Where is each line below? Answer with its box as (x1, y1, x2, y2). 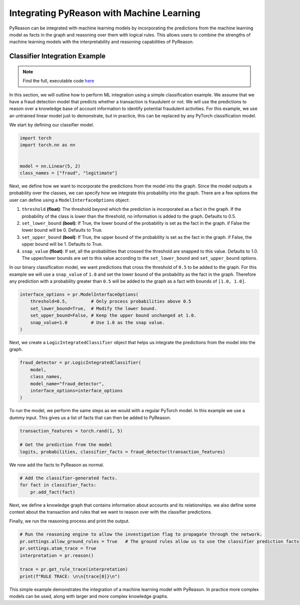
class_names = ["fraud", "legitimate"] (19, 170, 117, 176)
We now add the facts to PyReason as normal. (9, 462, 104, 468)
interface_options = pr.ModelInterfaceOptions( (19, 292, 138, 297)
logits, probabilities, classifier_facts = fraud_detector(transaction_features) (19, 449, 226, 455)
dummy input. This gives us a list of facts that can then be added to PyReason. (9, 415, 171, 421)
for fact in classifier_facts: (19, 482, 97, 488)
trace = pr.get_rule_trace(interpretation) (19, 567, 128, 572)
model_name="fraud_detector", (30, 381, 104, 387)
